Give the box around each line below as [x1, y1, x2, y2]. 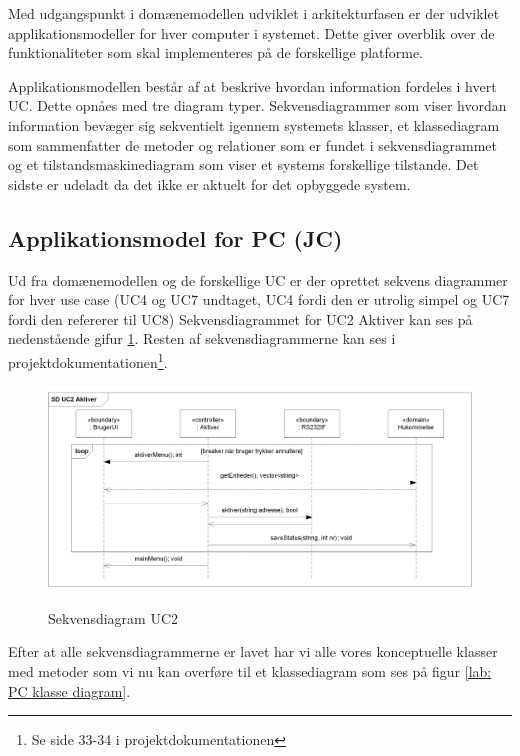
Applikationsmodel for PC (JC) [8, 222, 343, 253]
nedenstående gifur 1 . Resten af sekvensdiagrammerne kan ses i [8, 328, 396, 349]
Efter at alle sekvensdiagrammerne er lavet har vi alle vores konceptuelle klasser [8, 641, 498, 662]
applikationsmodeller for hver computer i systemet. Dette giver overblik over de [8, 22, 495, 43]
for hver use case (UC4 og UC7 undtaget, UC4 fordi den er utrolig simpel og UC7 [8, 289, 510, 310]
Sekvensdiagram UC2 [48, 607, 179, 628]
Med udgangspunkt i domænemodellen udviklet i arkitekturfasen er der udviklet [8, 3, 500, 23]
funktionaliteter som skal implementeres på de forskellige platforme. [8, 42, 424, 63]
